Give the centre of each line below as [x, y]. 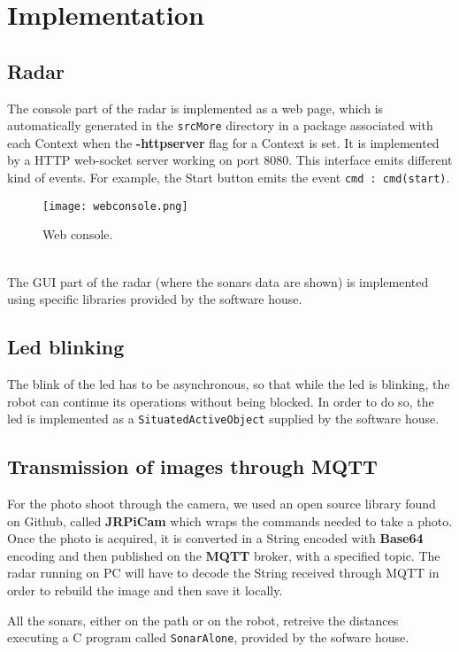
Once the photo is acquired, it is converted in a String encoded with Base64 [215, 538]
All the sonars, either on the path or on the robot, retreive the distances [203, 620]
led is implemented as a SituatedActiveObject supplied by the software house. [223, 419]
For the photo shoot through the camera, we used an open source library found [222, 503]
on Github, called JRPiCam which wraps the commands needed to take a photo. [230, 520]
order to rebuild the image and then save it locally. [145, 590]
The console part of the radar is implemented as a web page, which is [195, 108]
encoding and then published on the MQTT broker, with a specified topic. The [224, 555]
